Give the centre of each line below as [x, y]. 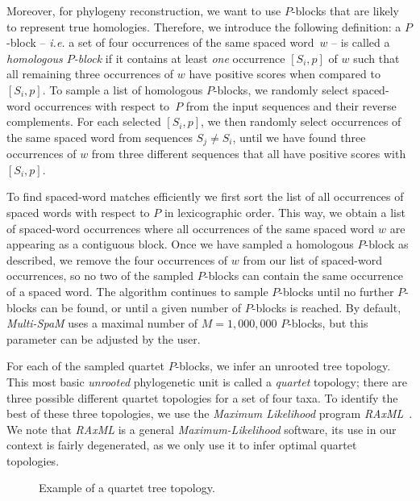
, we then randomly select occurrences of [301, 121]
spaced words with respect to [78, 212]
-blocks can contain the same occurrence [304, 276]
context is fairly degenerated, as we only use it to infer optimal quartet [182, 445]
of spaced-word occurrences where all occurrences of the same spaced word [191, 228]
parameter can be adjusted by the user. [104, 338]
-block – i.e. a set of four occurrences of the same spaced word [160, 42]
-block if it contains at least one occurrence [179, 58]
